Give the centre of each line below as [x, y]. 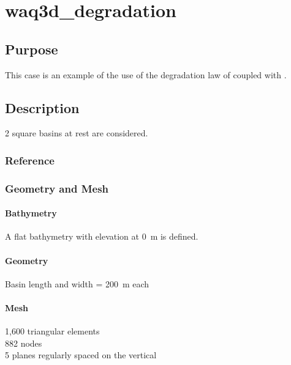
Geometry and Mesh [57, 188]
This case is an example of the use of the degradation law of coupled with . [146, 74]
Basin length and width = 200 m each [77, 283]
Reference [30, 160]
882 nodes [24, 343]
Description [42, 107]
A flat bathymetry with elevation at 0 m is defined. [102, 236]
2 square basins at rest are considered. [77, 133]
